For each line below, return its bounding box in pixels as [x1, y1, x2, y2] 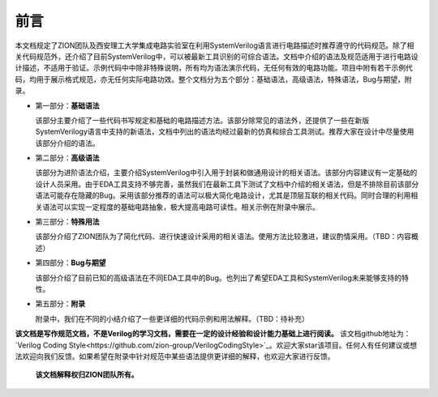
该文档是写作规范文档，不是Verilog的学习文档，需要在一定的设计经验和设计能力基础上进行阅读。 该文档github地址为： [15, 329, 411, 339]
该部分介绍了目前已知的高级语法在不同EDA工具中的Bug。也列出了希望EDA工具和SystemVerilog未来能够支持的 [35, 272, 402, 283]
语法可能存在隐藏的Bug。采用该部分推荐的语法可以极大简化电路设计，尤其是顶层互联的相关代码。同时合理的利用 [35, 190, 411, 200]
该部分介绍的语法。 [35, 138, 100, 147]
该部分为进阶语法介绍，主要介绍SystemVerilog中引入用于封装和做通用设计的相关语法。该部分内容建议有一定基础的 [35, 168, 418, 177]
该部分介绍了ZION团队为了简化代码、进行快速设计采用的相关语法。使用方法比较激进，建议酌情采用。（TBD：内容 [35, 232, 412, 241]
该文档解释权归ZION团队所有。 [35, 369, 139, 380]
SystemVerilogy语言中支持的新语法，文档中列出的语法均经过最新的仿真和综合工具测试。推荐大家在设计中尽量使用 [35, 126, 414, 137]
